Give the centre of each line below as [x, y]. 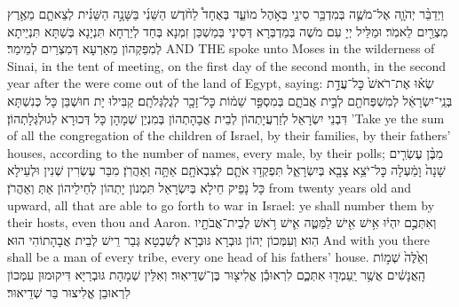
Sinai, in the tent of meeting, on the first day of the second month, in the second [227, 65]
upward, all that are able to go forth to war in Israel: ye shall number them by [221, 205]
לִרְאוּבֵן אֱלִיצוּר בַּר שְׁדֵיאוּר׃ [69, 291]
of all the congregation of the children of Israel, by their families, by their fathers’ [229, 135]
